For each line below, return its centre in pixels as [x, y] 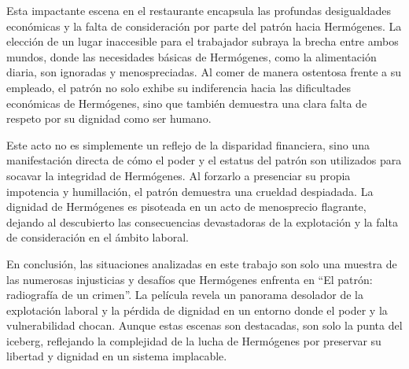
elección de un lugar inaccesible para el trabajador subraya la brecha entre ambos [203, 41]
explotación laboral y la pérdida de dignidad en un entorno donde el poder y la [197, 310]
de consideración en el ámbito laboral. [98, 237]
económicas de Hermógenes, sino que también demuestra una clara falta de [187, 103]
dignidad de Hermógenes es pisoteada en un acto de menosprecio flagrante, [186, 207]
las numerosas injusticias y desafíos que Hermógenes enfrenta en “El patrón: [190, 279]
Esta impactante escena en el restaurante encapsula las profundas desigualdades [199, 10]
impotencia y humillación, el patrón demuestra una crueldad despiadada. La [190, 191]
